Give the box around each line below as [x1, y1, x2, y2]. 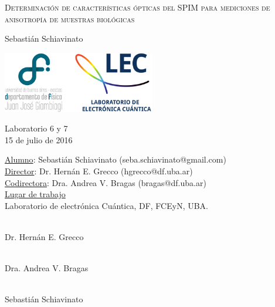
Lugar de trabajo [5, 188, 66, 200]
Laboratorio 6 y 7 [5, 122, 68, 134]
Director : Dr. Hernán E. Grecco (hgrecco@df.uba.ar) [5, 165, 193, 177]
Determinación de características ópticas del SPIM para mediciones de [5, 1, 270, 13]
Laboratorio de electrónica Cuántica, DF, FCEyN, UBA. [5, 199, 209, 211]
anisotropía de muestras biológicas [5, 12, 135, 25]
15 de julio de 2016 [5, 133, 73, 146]
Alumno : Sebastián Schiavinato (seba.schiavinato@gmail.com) [5, 153, 226, 166]
